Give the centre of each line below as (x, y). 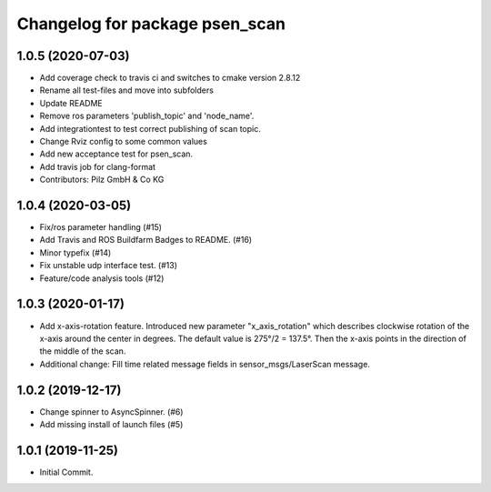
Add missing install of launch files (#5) (111, 425)
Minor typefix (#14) (75, 252)
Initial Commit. (66, 472)
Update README (71, 103)
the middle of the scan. (83, 351)
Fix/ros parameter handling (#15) (101, 227)
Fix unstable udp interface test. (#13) (108, 266)
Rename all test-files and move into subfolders (126, 90)
